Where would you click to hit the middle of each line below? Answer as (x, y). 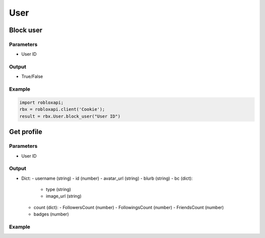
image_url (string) (64, 196)
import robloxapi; (41, 103)
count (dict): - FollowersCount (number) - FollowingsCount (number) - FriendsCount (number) (129, 207)
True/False (32, 76)
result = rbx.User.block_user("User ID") (70, 116)
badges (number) (51, 214)
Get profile (26, 132)
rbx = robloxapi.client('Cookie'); (62, 109)
